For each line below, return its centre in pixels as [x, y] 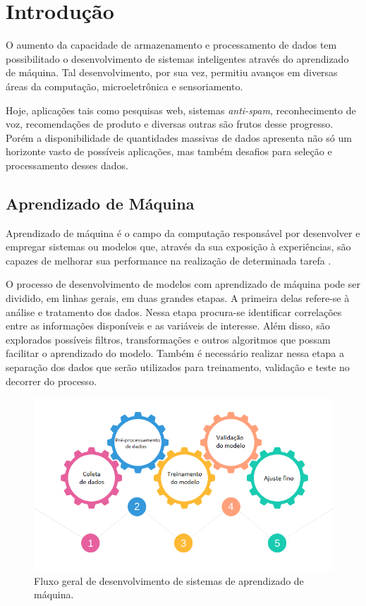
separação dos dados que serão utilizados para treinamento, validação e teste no [178, 367]
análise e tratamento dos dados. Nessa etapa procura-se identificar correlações [174, 311]
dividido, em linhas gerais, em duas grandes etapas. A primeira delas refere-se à [178, 298]
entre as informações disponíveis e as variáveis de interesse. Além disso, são [168, 326]
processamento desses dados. [67, 165]
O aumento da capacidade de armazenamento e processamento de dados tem [171, 45]
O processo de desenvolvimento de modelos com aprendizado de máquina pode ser [183, 284]
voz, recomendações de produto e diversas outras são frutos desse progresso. [170, 124]
